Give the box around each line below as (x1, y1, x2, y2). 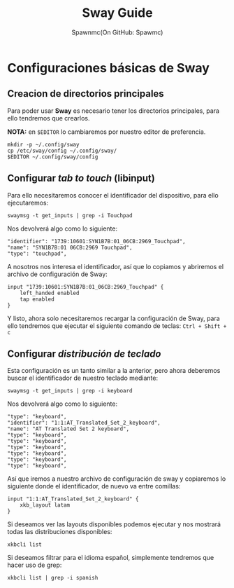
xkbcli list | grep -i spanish (7, 575, 98, 582)
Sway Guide (82, 5, 153, 21)
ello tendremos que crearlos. (7, 114, 90, 122)
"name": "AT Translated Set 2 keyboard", (7, 425, 130, 432)
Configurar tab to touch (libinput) (7, 172, 155, 184)
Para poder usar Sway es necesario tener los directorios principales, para (7, 107, 220, 115)
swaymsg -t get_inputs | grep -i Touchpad (7, 212, 133, 219)
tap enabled (20, 296, 54, 303)
